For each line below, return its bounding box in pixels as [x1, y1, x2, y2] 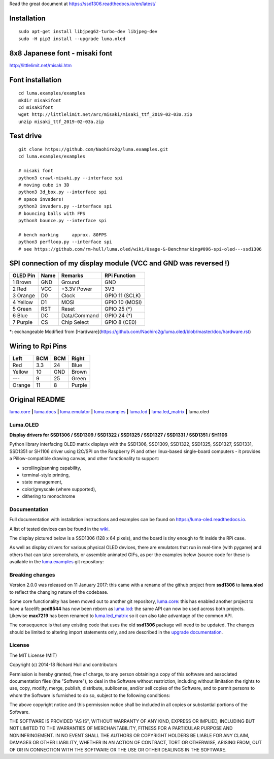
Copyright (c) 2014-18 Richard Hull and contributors [9, 661, 118, 668]
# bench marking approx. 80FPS [18, 232, 107, 237]
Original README [9, 395, 65, 404]
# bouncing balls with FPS [18, 210, 86, 216]
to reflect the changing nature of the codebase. [9, 589, 109, 595]
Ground [61, 279, 80, 286]
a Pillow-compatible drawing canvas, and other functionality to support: [9, 456, 159, 462]
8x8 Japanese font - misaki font [9, 49, 113, 57]
